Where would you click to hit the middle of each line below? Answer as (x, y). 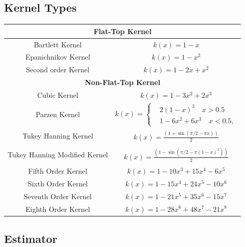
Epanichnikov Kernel (58, 57)
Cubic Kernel (58, 94)
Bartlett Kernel (58, 44)
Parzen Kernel (58, 114)
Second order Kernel (58, 70)
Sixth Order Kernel (58, 183)
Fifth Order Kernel (58, 171)
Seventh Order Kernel (58, 196)
